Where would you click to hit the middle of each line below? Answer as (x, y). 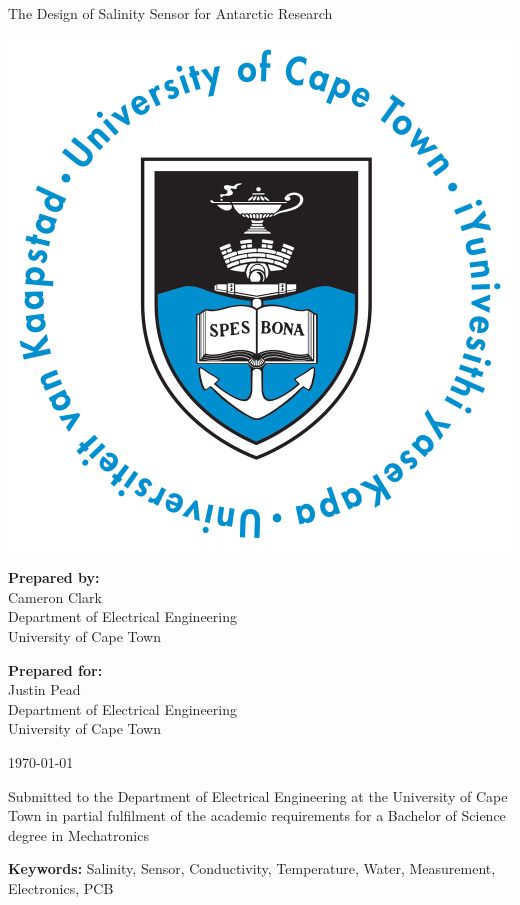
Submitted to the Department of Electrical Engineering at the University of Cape (258, 795)
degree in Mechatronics (78, 834)
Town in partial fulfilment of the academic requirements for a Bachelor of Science (257, 815)
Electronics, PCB (61, 887)
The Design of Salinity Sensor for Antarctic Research (170, 13)
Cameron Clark (55, 596)
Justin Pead (44, 689)
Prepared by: (54, 577)
